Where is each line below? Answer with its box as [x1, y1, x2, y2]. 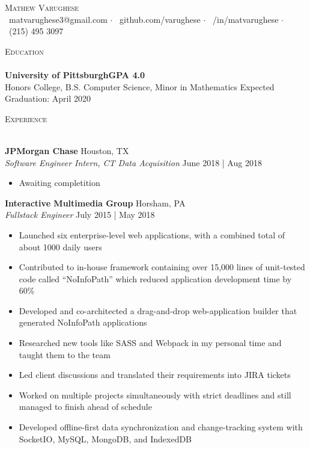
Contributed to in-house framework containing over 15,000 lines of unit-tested [19, 261, 305, 273]
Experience [5, 112, 47, 125]
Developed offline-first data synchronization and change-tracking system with [19, 421, 303, 433]
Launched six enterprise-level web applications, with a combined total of [19, 228, 285, 241]
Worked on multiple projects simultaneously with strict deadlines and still [19, 388, 291, 401]
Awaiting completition [19, 176, 100, 189]
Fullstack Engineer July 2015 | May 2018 [5, 208, 155, 221]
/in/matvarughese [212, 13, 279, 25]
